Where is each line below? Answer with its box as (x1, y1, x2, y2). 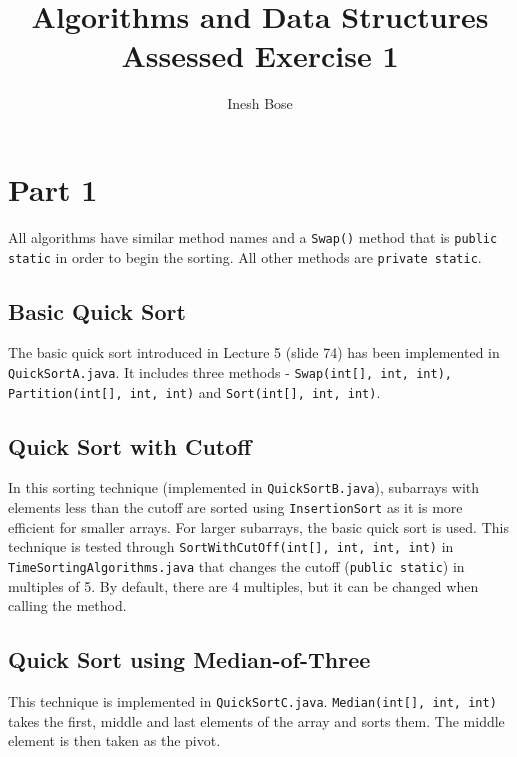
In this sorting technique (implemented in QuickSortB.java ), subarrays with (8, 477, 480, 498)
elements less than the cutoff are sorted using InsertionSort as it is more (8, 497, 463, 518)
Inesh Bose (227, 93, 293, 114)
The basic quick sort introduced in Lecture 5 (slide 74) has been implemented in (8, 342, 500, 363)
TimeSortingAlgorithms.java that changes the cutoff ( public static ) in (8, 556, 465, 577)
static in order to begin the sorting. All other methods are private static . (8, 246, 482, 267)
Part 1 (8, 168, 98, 209)
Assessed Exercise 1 (121, 35, 399, 76)
